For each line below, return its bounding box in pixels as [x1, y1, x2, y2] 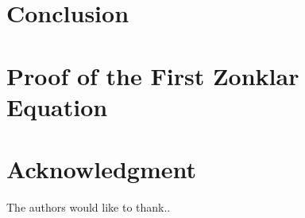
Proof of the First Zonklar [6, 59, 299, 91]
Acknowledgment [6, 153, 196, 185]
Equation [6, 90, 108, 123]
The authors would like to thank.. [6, 199, 171, 216]
